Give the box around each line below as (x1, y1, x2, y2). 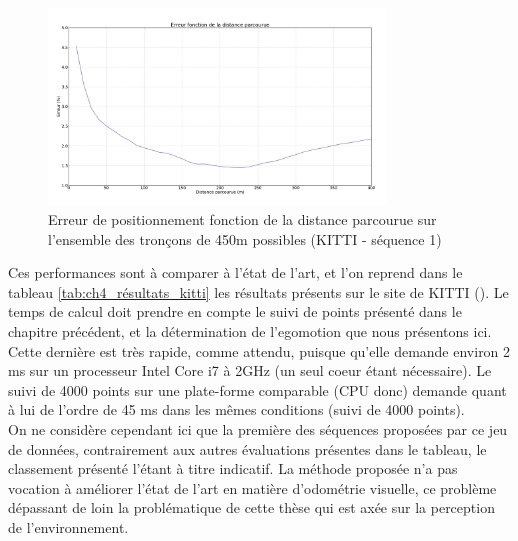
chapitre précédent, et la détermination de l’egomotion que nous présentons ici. (8, 320, 492, 341)
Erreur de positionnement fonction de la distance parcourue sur (48, 209, 437, 229)
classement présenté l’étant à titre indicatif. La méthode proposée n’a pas (8, 458, 458, 479)
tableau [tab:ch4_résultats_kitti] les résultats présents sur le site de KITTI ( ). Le (8, 281, 509, 302)
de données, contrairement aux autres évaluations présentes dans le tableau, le (8, 438, 487, 459)
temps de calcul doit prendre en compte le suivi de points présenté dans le (8, 301, 462, 322)
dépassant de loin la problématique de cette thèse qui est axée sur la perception (8, 497, 495, 518)
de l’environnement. (8, 516, 129, 537)
